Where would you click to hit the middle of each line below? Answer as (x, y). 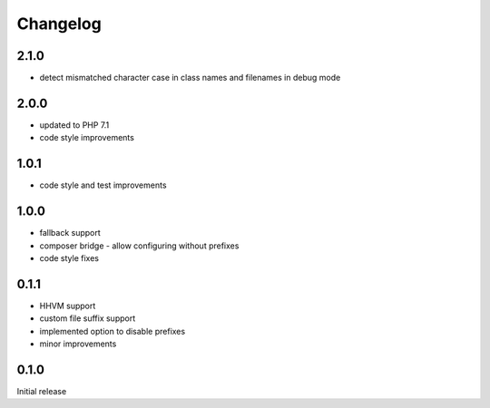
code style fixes (69, 257)
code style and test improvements (103, 185)
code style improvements (87, 138)
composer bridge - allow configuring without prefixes (139, 246)
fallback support (70, 233)
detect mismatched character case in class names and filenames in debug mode (190, 78)
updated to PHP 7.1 (74, 125)
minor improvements (78, 344)
